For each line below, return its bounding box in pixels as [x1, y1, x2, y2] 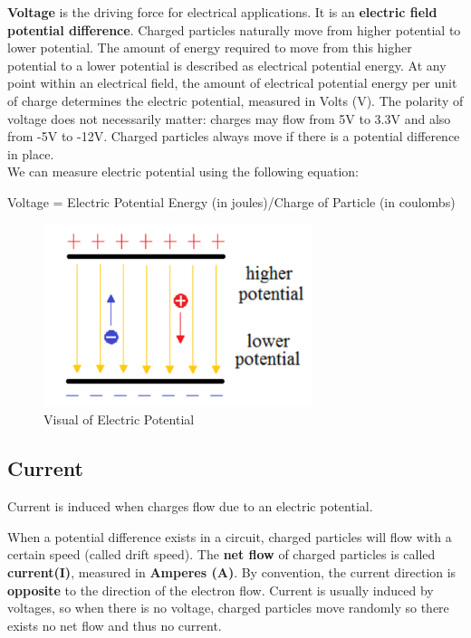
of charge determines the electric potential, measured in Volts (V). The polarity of [7, 90, 464, 110]
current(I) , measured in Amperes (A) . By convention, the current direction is [7, 562, 457, 581]
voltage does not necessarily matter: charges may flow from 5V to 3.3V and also [7, 109, 451, 128]
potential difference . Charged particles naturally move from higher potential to [7, 20, 461, 39]
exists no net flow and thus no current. [7, 615, 222, 634]
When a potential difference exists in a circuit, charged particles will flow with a [7, 527, 452, 546]
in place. [7, 144, 54, 163]
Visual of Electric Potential [43, 410, 195, 429]
